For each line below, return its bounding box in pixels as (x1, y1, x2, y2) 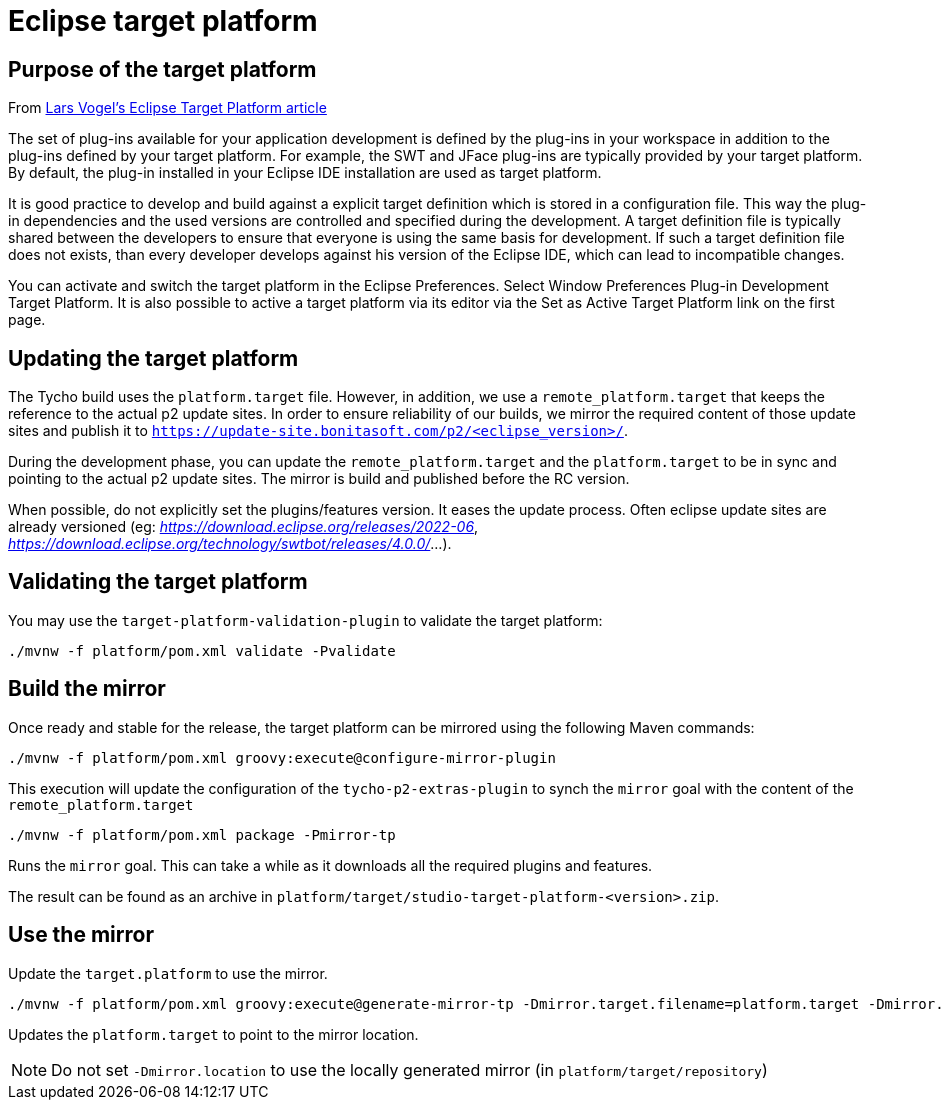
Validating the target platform (8, 569, 308, 595)
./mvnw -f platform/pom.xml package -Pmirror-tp (8, 826, 396, 843)
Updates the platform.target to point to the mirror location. (8, 1025, 419, 1043)
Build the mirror (8, 676, 166, 702)
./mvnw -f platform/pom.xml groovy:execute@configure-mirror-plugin (8, 749, 556, 766)
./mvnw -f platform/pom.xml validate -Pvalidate (8, 642, 396, 659)
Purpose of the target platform (8, 56, 317, 82)
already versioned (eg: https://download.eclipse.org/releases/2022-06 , (8, 518, 479, 536)
